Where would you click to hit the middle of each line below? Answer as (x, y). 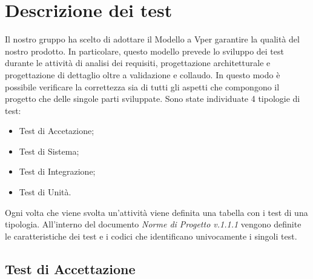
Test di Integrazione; (57, 171)
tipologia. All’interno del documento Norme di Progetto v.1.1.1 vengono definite (153, 224)
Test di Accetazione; (57, 131)
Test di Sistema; (49, 151)
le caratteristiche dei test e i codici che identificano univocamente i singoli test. (151, 236)
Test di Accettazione (70, 268)
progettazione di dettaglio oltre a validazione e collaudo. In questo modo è (143, 74)
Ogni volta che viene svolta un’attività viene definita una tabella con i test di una (156, 212)
